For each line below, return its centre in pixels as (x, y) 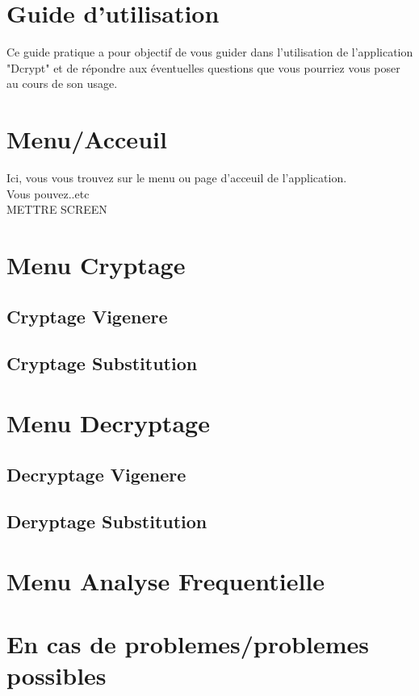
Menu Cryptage (96, 265)
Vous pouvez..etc (48, 193)
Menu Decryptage (108, 422)
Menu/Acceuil (87, 139)
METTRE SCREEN (57, 209)
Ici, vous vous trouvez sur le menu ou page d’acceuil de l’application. (177, 178)
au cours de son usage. (62, 83)
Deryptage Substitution (107, 521)
